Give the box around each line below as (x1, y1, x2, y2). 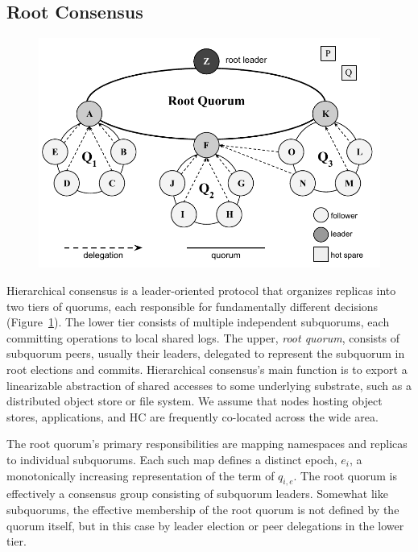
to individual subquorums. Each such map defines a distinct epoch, (6, 450, 337, 467)
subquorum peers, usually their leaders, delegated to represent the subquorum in (6, 345, 405, 362)
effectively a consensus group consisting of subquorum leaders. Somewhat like (6, 485, 388, 502)
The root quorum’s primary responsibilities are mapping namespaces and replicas (6, 435, 408, 452)
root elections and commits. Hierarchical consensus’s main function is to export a (6, 361, 408, 377)
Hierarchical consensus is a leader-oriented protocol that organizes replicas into (6, 282, 396, 299)
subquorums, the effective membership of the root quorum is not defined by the (6, 500, 399, 517)
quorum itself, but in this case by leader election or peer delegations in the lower (6, 517, 404, 533)
